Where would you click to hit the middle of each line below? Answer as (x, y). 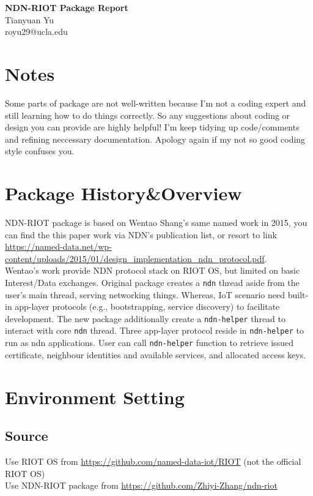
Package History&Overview (123, 193)
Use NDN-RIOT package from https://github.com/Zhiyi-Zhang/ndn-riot (141, 485)
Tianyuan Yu (30, 19)
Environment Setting (95, 396)
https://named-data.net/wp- (58, 246)
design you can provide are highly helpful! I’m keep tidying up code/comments (152, 127)
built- (298, 294)
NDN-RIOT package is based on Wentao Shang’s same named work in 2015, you (156, 222)
